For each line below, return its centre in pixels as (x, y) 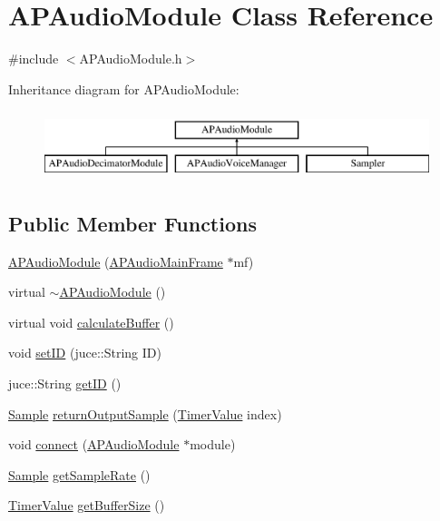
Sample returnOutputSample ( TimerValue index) (145, 413)
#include (34, 59)
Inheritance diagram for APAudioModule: (124, 88)
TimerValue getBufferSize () (87, 505)
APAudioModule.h (131, 59)
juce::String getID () (65, 383)
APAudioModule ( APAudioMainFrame (116, 261)
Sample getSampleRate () (79, 474)
